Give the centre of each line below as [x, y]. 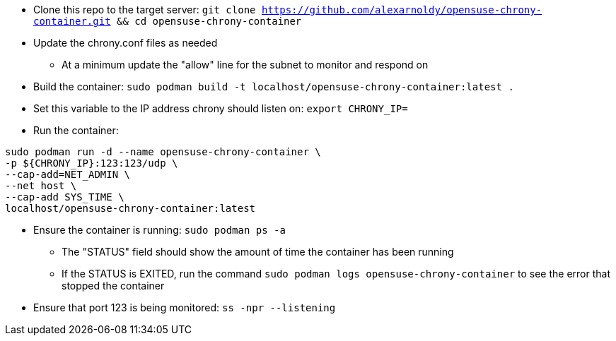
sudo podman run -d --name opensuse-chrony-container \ [163, 152]
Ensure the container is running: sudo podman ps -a [159, 230]
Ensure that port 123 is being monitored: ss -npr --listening [185, 307]
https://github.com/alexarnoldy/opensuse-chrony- [402, 10]
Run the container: [76, 130]
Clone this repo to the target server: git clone [145, 10]
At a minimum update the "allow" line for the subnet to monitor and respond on [245, 65]
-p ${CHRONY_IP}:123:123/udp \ [92, 163]
